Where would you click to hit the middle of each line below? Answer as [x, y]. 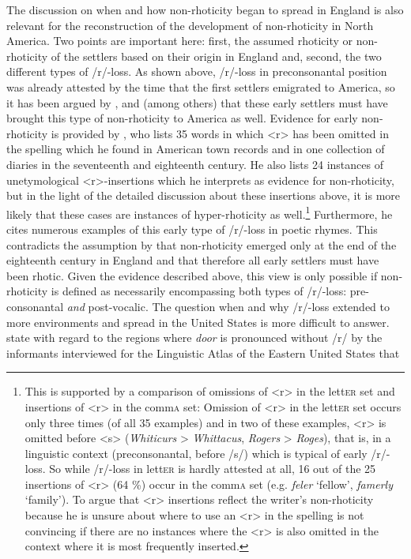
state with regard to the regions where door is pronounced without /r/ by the [194, 338]
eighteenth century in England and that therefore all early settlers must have [193, 260]
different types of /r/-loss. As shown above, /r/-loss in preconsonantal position [197, 71]
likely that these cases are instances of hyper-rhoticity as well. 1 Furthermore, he [200, 212]
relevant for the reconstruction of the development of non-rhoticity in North [190, 25]
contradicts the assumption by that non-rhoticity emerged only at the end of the [202, 244]
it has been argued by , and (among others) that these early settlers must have [197, 102]
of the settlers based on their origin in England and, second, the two [216, 56]
